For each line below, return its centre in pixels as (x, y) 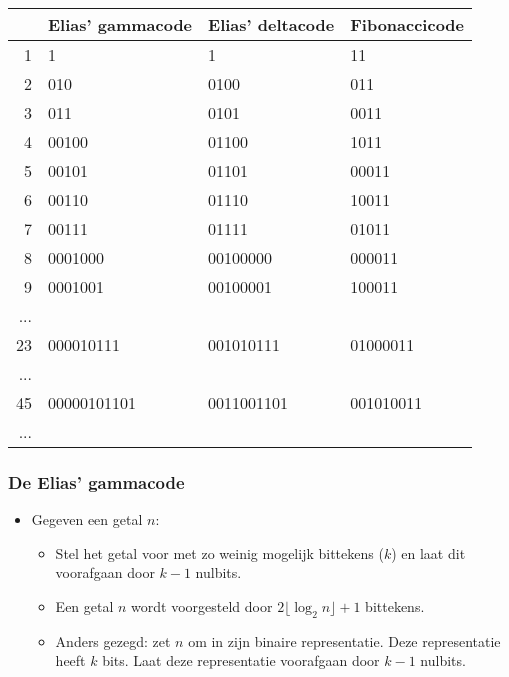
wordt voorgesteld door (202, 606)
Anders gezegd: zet (113, 640)
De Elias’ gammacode (96, 481)
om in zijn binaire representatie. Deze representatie (344, 640)
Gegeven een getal (87, 519)
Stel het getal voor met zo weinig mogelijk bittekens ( (219, 552)
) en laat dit (428, 552)
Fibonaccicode (407, 24)
